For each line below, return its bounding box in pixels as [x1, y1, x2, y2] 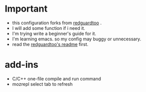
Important [5, 3, 48, 15]
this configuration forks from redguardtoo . [12, 20, 102, 26]
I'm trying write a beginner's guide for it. [12, 30, 97, 36]
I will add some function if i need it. [12, 25, 86, 31]
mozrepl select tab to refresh [12, 81, 73, 87]
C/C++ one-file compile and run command [12, 75, 101, 81]
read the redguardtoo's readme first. [12, 41, 89, 47]
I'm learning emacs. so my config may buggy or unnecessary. [12, 36, 141, 42]
